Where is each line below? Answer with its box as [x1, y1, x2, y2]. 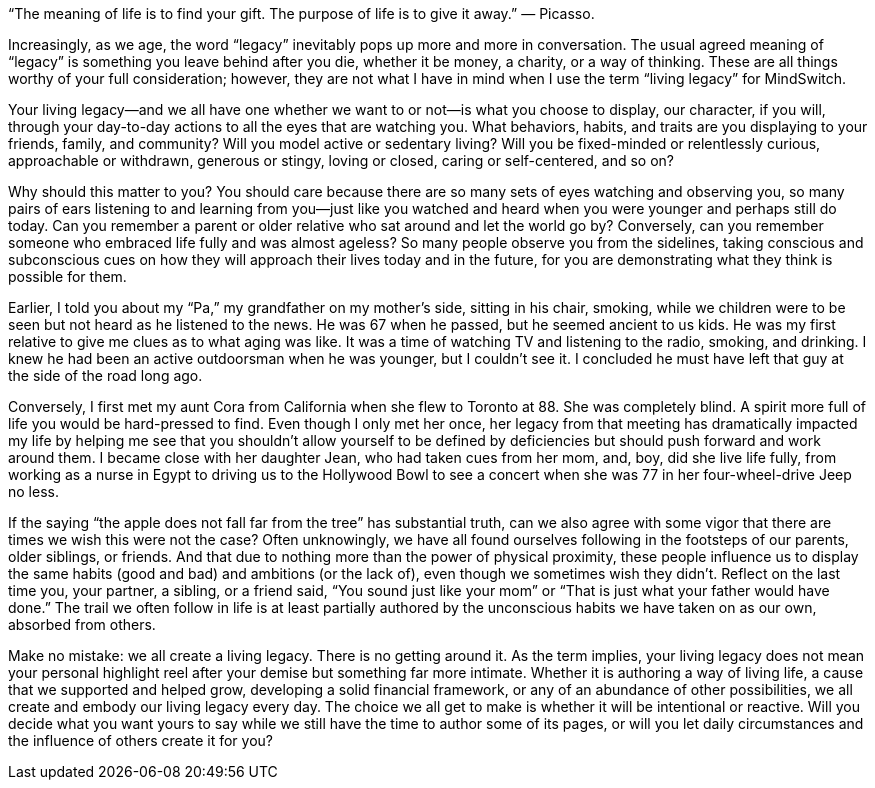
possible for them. [8, 268, 127, 285]
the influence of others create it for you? [8, 732, 273, 749]
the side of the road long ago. [8, 367, 203, 384]
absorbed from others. [8, 616, 156, 633]
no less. [8, 483, 59, 500]
